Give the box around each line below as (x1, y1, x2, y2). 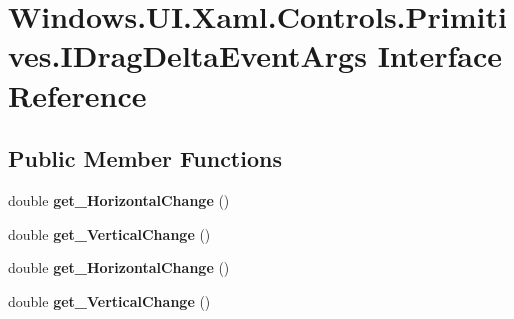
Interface (377, 35, 502, 76)
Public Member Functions (8, 143, 282, 174)
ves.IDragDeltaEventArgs (8, 35, 367, 76)
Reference (8, 74, 147, 115)
